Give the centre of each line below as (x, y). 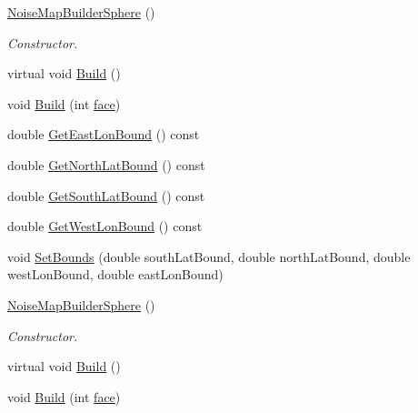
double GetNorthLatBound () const (106, 164)
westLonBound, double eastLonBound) (115, 274)
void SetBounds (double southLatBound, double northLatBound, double (209, 256)
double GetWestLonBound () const (105, 226)
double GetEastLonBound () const (104, 134)
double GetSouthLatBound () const (106, 195)
